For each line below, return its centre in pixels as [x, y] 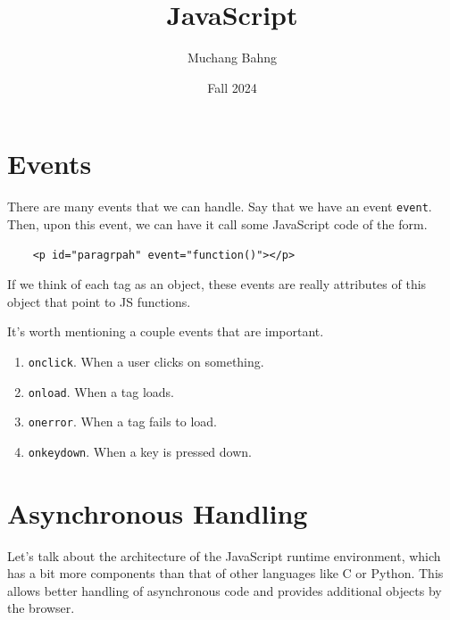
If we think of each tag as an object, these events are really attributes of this [217, 284]
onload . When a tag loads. [101, 391]
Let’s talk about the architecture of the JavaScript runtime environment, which [224, 555]
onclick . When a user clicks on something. [146, 361]
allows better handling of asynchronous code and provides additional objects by [225, 590]
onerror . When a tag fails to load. [123, 422]
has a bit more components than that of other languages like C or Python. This [225, 573]
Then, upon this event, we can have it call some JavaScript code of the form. [217, 223]
